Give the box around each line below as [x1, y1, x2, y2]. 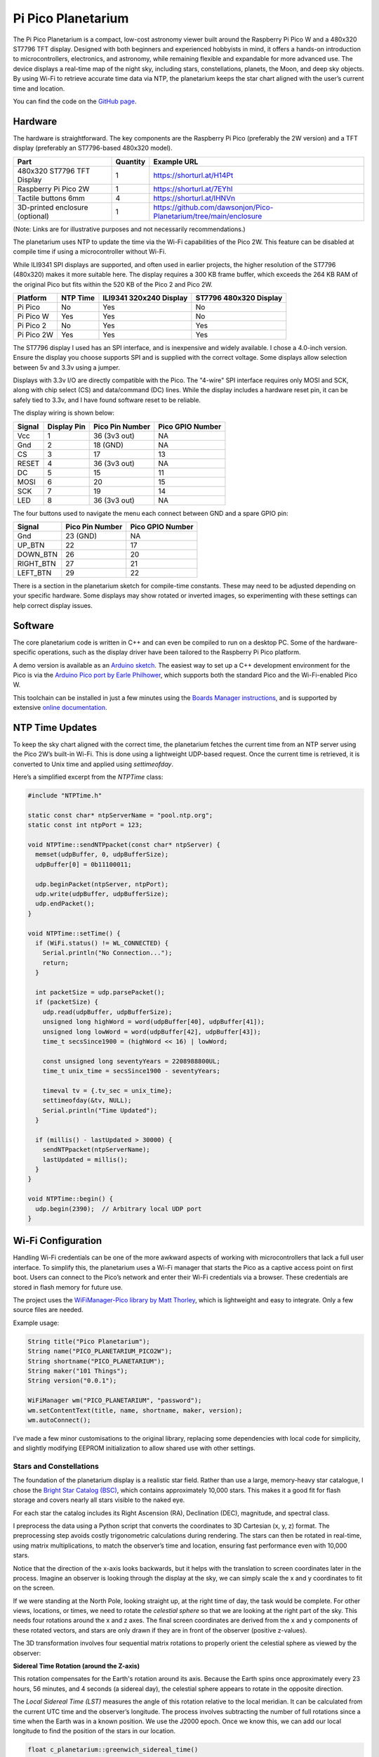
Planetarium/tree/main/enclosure [153, 211, 262, 221]
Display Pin [47, 422, 86, 432]
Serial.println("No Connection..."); [42, 949, 173, 957]
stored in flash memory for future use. [13, 1283, 123, 1291]
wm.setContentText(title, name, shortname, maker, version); [27, 1406, 243, 1414]
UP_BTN [17, 540, 45, 550]
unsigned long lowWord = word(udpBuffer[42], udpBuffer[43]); [42, 1027, 261, 1036]
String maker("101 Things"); [27, 1367, 128, 1375]
